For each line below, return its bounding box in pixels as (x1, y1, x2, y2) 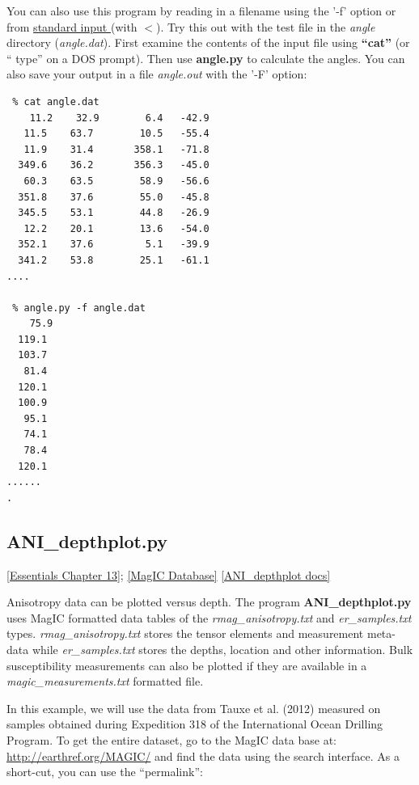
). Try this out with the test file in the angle (155, 18, 375, 35)
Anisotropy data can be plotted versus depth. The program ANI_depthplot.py (6, 593, 412, 610)
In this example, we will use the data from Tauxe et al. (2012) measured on (6, 699, 381, 716)
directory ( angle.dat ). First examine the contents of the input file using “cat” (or (6, 34, 410, 51)
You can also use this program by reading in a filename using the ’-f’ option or (6, 2, 396, 19)
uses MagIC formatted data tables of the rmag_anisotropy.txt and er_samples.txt (6, 609, 412, 626)
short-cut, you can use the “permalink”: (6, 763, 203, 780)
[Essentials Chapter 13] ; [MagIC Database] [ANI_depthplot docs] (6, 566, 331, 583)
